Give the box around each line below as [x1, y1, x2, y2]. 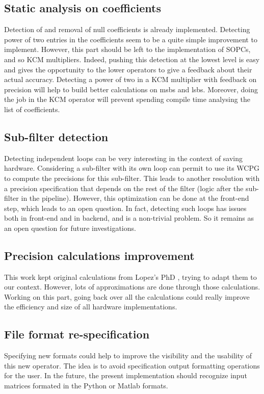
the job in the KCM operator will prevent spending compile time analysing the [4, 94, 250, 104]
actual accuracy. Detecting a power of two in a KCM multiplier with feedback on [4, 74, 257, 85]
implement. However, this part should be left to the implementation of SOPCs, [4, 44, 251, 55]
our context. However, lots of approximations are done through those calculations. [4, 281, 260, 292]
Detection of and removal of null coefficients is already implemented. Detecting [4, 24, 250, 35]
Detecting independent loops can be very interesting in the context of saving [4, 152, 243, 163]
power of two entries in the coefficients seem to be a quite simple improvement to [4, 34, 257, 44]
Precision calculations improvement [4, 247, 195, 263]
